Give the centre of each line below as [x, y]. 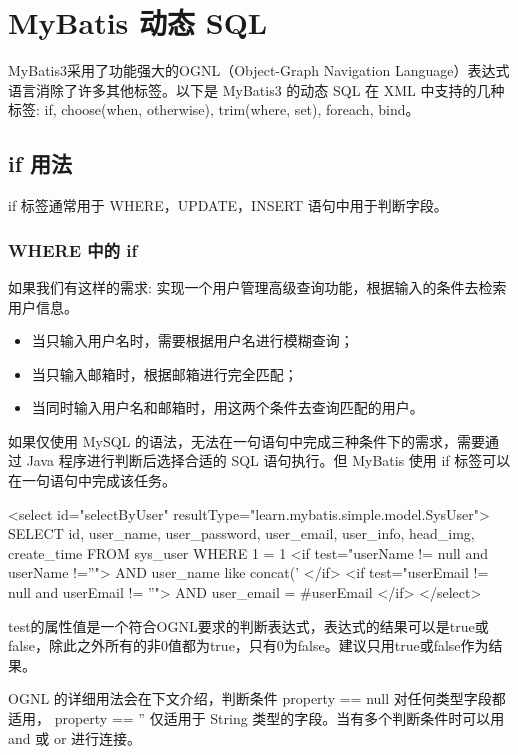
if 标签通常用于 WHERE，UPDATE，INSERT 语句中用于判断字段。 [228, 205]
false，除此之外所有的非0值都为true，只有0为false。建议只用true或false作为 [248, 645]
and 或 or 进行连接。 [75, 737]
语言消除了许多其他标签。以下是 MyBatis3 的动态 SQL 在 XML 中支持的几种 [256, 89]
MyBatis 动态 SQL [138, 22]
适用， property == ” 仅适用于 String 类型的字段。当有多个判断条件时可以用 [256, 718]
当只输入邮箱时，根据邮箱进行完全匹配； [164, 373]
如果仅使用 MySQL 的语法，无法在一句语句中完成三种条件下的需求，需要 [246, 440]
